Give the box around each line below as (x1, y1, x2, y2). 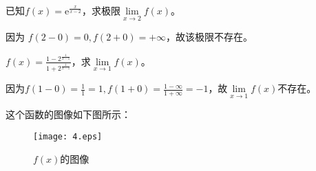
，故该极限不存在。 (166, 30, 253, 44)
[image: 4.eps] (33, 132, 103, 142)
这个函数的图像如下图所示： (6, 107, 131, 122)
